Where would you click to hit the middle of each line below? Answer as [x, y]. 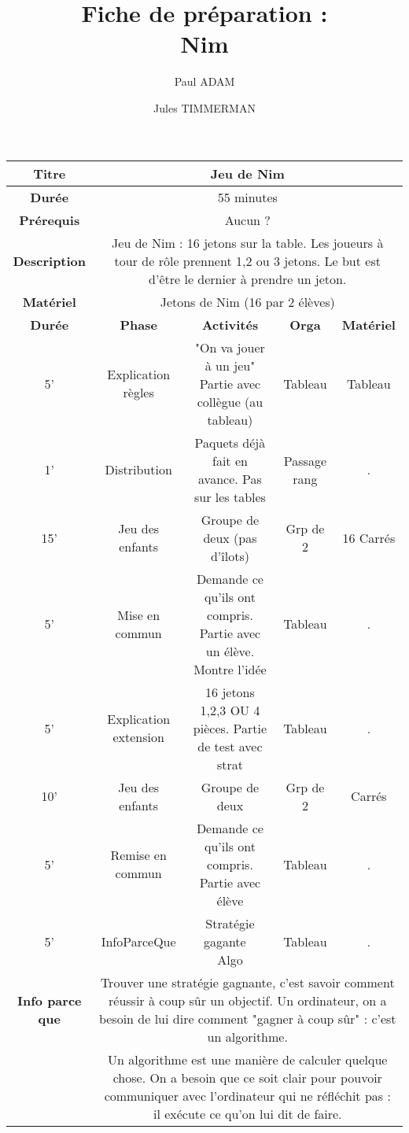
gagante [225, 941]
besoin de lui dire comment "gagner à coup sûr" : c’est [247, 1018]
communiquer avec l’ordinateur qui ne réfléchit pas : [247, 1095]
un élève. [230, 651]
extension [138, 737]
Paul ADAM [204, 81]
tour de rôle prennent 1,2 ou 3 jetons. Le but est [247, 260]
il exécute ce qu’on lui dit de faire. [247, 1113]
